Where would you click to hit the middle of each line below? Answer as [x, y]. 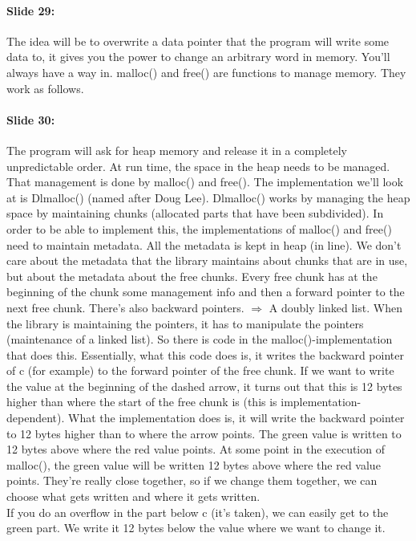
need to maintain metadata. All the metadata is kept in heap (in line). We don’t [204, 244]
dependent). [36, 418]
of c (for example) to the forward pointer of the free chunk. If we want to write [200, 370]
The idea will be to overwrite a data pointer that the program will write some [198, 41]
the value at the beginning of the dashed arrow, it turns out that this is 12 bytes [204, 386]
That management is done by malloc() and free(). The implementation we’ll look [205, 182]
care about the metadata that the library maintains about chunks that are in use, [207, 260]
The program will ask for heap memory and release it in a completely [177, 150]
